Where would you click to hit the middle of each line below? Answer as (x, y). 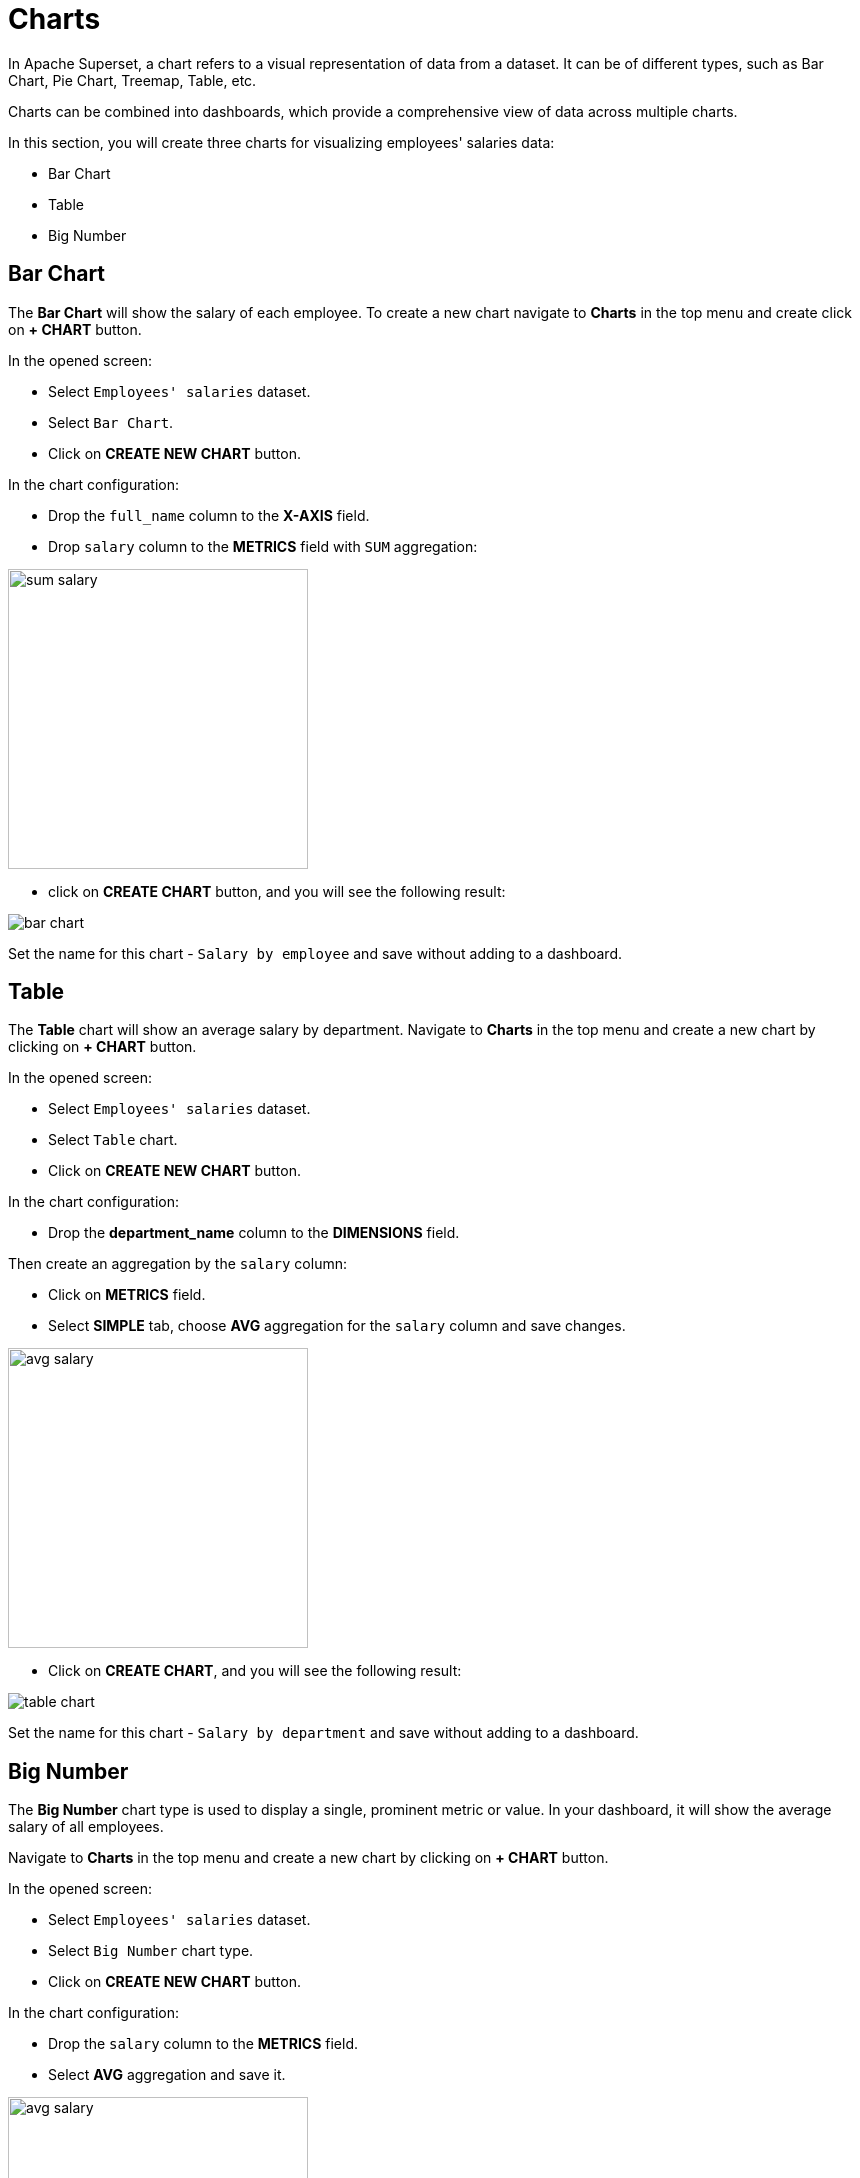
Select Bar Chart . (111, 422)
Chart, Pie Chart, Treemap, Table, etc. (132, 80)
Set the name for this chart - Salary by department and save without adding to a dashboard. (323, 1733)
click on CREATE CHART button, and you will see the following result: (277, 891)
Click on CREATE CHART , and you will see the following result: (255, 1671)
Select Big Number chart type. (151, 1951)
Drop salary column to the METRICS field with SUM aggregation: (263, 546)
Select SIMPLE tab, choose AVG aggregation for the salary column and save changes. (337, 1326)
